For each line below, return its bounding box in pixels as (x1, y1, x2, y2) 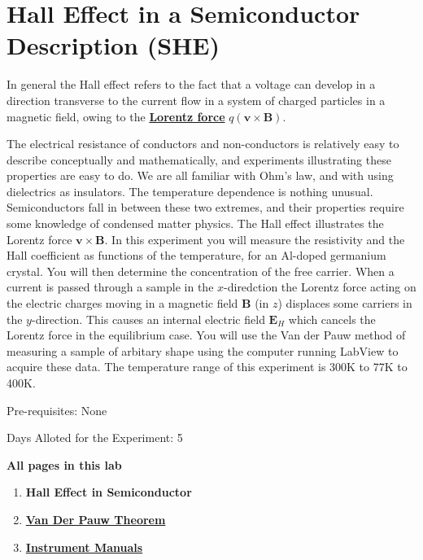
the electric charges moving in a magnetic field (7, 295, 238, 312)
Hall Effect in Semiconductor (25, 483, 192, 501)
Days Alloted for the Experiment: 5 (7, 429, 183, 446)
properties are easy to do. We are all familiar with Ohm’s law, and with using (7, 167, 394, 184)
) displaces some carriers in (277, 295, 412, 312)
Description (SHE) (7, 28, 220, 62)
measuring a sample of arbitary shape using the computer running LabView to (7, 342, 399, 359)
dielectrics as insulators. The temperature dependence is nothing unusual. (7, 182, 373, 199)
